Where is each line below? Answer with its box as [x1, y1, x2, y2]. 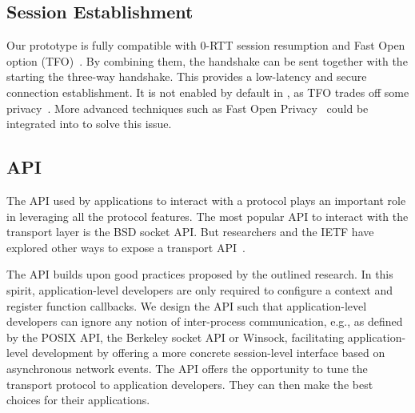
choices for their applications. [6, 391, 150, 408]
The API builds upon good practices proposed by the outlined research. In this [6, 266, 393, 283]
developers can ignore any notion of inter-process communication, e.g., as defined [6, 313, 403, 330]
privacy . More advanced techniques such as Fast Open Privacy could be [6, 99, 369, 116]
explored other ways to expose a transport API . [6, 239, 245, 255]
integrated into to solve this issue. [6, 115, 172, 132]
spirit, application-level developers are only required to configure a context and [6, 281, 393, 298]
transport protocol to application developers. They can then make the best [6, 375, 373, 392]
